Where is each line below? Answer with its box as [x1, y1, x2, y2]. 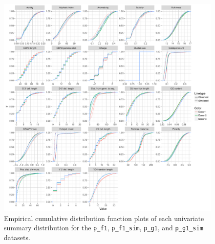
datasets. [4, 232, 30, 242]
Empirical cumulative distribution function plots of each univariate [4, 213, 204, 223]
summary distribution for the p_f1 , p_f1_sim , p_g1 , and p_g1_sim [4, 222, 203, 233]
